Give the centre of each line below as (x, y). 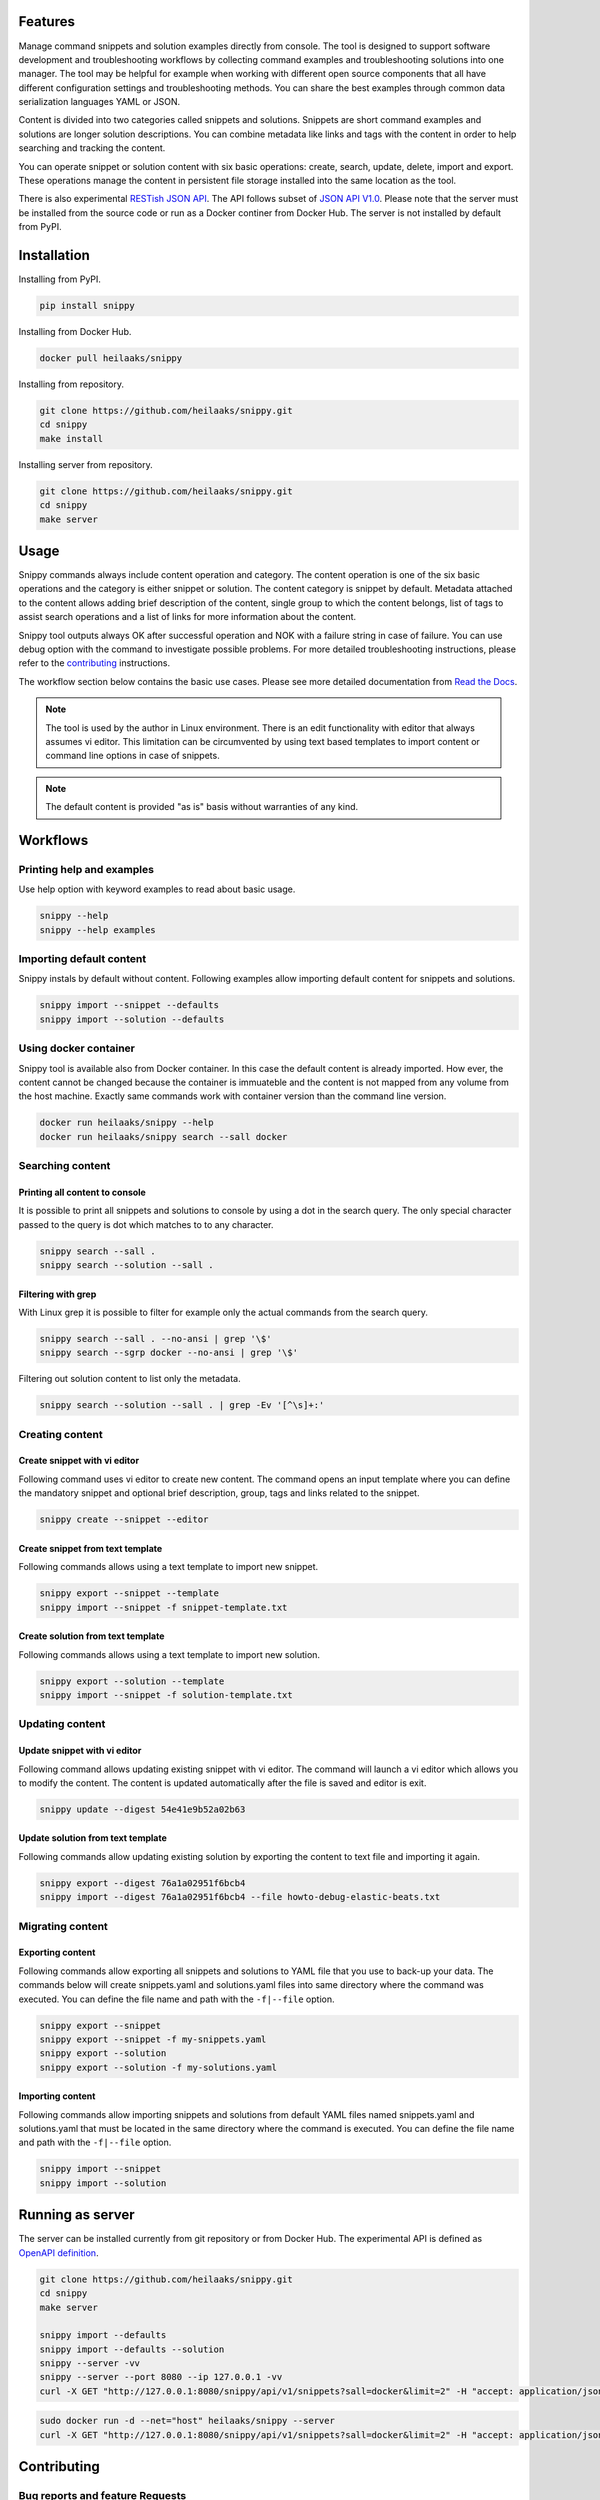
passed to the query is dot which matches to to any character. (146, 1224)
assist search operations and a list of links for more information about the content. (187, 617)
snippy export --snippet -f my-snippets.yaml (153, 2039)
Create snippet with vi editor (79, 1461)
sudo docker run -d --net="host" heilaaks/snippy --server (187, 2421)
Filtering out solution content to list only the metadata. (129, 1379)
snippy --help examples (98, 929)
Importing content (57, 2096)
